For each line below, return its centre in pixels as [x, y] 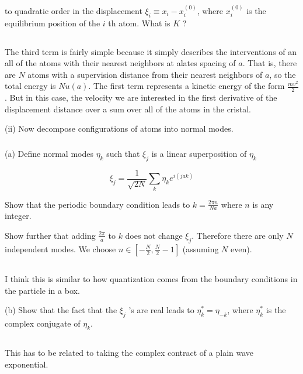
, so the [283, 74]
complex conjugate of [43, 323]
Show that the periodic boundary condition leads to [97, 204]
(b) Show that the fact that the [61, 310]
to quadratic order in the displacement [74, 10]
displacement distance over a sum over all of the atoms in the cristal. [128, 109]
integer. [18, 216]
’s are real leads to [161, 310]
